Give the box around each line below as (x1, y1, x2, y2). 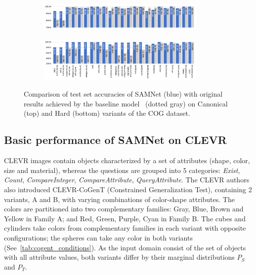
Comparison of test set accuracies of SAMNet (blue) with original (24, 89, 223, 99)
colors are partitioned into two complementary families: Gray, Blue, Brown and (4, 204, 244, 214)
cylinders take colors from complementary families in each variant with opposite (4, 223, 246, 233)
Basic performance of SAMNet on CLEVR (4, 132, 227, 147)
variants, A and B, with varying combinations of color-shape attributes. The (4, 194, 235, 204)
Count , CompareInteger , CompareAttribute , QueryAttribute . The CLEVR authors (4, 174, 250, 185)
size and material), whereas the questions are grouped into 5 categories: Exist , (4, 165, 240, 175)
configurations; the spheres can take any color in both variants (4, 232, 193, 242)
